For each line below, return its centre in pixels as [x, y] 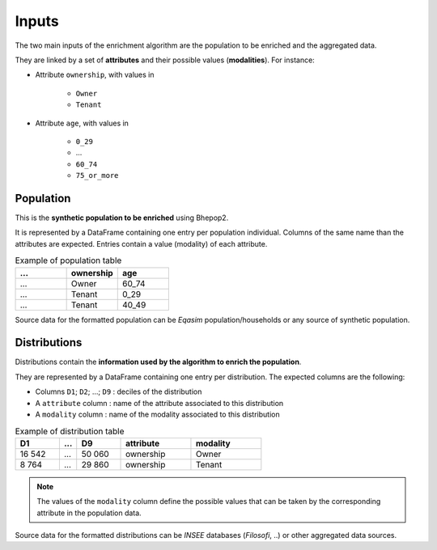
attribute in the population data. [89, 513]
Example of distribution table [70, 431]
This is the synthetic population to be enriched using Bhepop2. [122, 218]
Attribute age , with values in [82, 123]
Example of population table [68, 260]
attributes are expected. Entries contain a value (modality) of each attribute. [141, 243]
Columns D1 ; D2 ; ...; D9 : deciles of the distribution [119, 391]
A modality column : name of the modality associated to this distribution [157, 414]
